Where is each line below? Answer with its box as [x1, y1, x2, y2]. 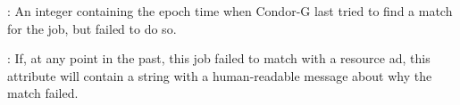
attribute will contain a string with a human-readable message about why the [7, 66, 432, 85]
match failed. [7, 84, 79, 102]
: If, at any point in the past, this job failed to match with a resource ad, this [7, 49, 431, 68]
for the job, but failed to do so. [7, 19, 177, 37]
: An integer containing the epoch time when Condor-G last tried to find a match [7, 2, 453, 20]
